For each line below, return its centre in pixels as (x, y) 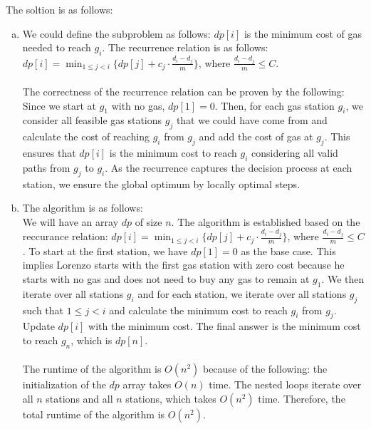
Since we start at (59, 105)
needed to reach (57, 47)
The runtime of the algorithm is (92, 369)
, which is (92, 340)
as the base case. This (288, 250)
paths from (46, 167)
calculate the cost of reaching (86, 136)
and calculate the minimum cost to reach (198, 310)
